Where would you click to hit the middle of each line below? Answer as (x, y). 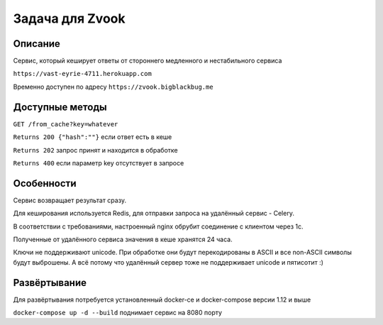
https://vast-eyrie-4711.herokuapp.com (82, 74)
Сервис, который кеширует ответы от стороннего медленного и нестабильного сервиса (148, 61)
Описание (37, 44)
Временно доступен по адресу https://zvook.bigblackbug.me (113, 87)
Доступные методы (60, 107)
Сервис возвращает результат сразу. (70, 200)
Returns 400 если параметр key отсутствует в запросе (99, 162)
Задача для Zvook (69, 18)
